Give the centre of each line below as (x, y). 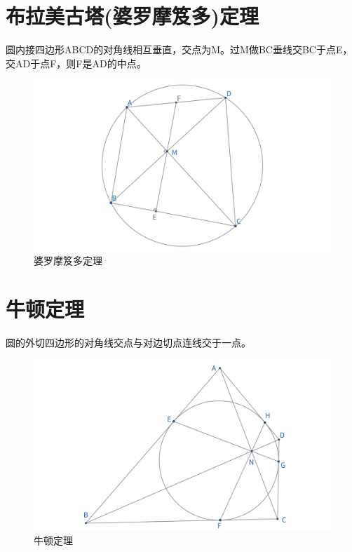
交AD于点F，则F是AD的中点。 (76, 63)
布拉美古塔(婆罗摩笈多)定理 (133, 16)
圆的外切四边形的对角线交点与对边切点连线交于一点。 (128, 343)
